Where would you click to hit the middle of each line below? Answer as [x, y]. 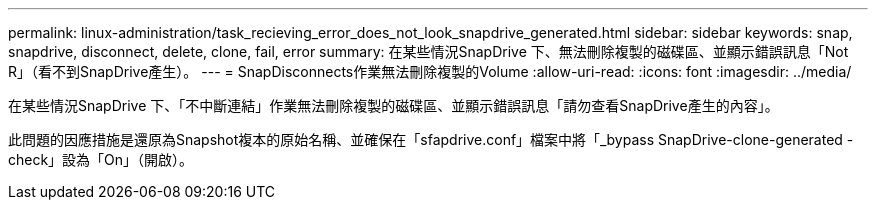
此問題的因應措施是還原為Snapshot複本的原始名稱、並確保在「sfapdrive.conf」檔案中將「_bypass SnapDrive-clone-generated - [431, 139]
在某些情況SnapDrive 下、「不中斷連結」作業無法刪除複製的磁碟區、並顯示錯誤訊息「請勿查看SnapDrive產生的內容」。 [393, 105]
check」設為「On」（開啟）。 [101, 159]
